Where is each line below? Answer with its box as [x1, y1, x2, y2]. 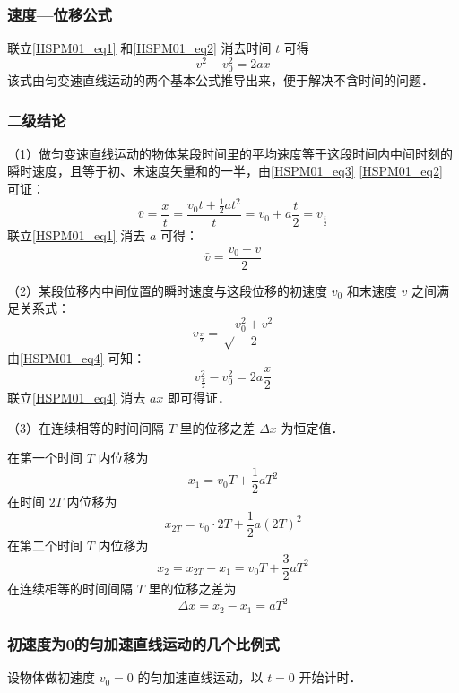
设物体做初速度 [7, 668, 95, 687]
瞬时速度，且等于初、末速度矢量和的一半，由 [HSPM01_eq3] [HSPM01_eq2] [7, 161, 443, 180]
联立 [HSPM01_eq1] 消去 [7, 226, 146, 245]
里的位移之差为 [148, 579, 237, 598]
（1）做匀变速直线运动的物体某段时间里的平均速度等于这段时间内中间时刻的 [7, 143, 453, 162]
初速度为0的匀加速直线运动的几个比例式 [7, 632, 280, 654]
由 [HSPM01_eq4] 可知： [7, 348, 146, 367]
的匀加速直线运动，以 [137, 668, 264, 687]
